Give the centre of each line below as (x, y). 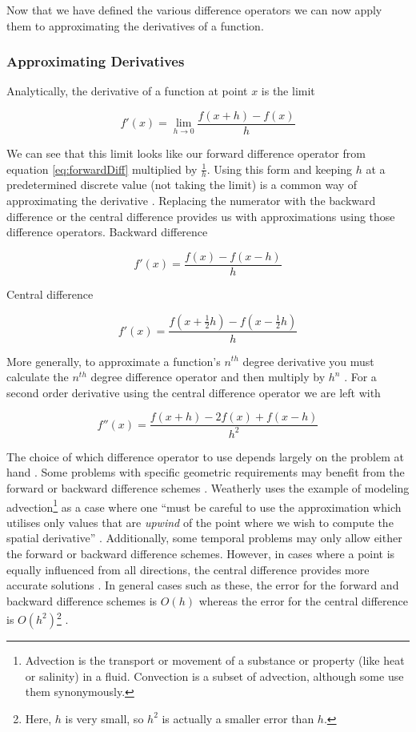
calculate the (38, 377)
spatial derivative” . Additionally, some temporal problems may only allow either (204, 538)
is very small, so (104, 718)
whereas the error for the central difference (303, 600)
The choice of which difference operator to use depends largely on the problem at (205, 456)
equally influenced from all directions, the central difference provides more (188, 569)
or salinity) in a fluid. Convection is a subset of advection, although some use (214, 676)
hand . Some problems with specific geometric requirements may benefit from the (206, 472)
